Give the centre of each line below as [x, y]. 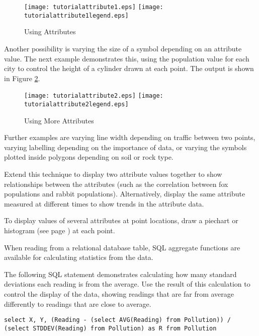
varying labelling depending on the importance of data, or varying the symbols [125, 147]
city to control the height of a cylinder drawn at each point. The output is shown [129, 68]
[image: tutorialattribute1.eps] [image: [94, 7]
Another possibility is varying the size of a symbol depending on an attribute [123, 48]
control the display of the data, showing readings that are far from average [119, 293]
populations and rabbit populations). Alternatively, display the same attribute [125, 194]
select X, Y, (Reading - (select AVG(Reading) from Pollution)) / [118, 320]
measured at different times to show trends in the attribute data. [104, 203]
